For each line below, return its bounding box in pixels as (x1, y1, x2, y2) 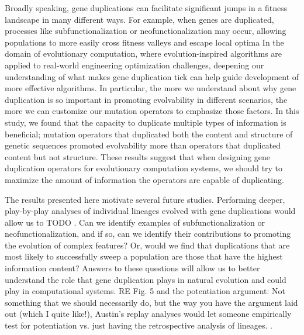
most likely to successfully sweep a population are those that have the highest (5, 250, 283, 263)
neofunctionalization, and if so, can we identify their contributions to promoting (5, 227, 291, 240)
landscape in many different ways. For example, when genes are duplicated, (5, 13, 274, 25)
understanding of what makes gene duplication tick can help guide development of (5, 70, 299, 82)
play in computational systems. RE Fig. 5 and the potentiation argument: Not (5, 285, 285, 297)
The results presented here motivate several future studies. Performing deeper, (5, 193, 285, 205)
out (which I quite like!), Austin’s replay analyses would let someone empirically (5, 308, 292, 320)
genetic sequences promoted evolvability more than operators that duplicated (5, 139, 281, 151)
